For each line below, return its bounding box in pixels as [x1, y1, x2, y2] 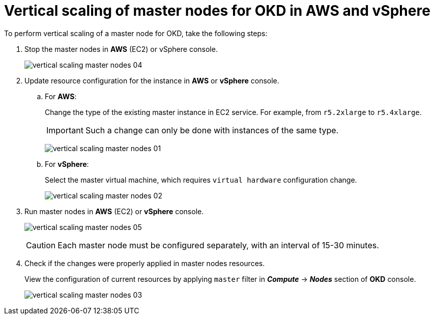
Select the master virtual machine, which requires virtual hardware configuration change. [45, 175, 357, 184]
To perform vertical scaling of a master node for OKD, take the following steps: [4, 28, 268, 38]
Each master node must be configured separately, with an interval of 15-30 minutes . [57, 240, 379, 250]
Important [46, 125, 83, 135]
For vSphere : [45, 159, 89, 168]
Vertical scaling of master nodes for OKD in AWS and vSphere [4, 2, 430, 19]
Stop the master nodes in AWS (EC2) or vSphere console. [24, 44, 218, 53]
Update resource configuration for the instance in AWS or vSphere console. [24, 76, 279, 85]
